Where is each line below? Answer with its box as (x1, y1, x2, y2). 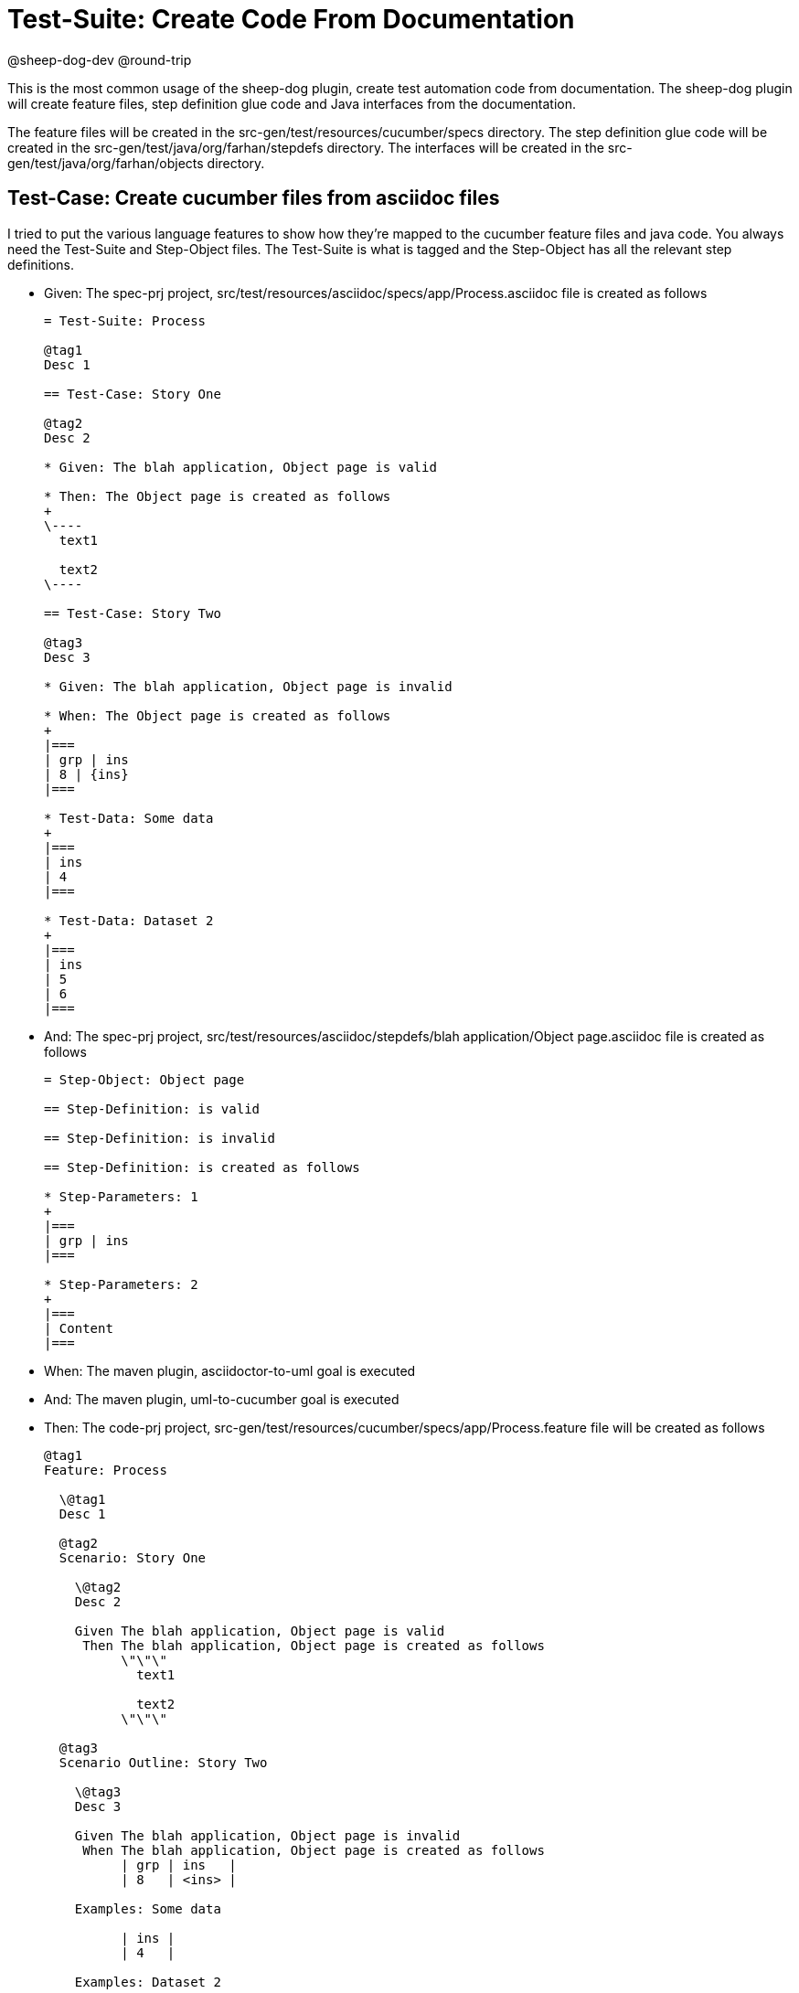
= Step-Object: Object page (44, 1071, 245, 1087)
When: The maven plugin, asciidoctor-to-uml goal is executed (44, 1362, 416, 1379)
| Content (44, 1320, 113, 1336)
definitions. (7, 256, 75, 272)
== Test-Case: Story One (44, 386, 221, 401)
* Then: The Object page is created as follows (44, 488, 391, 504)
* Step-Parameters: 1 (44, 1188, 198, 1204)
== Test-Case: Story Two (44, 605, 221, 621)
